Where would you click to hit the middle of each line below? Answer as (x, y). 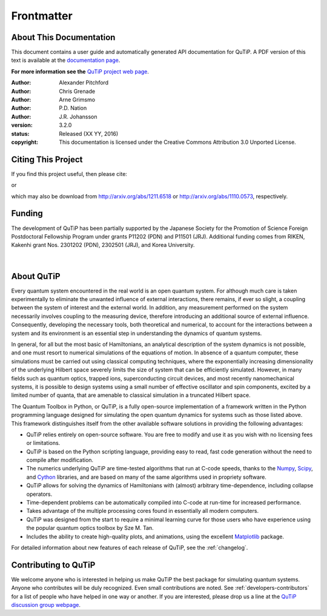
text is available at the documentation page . (66, 60)
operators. (39, 494)
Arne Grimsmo (77, 100)
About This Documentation (63, 37)
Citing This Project (47, 159)
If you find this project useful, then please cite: (69, 174)
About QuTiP (36, 276)
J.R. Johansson (78, 117)
